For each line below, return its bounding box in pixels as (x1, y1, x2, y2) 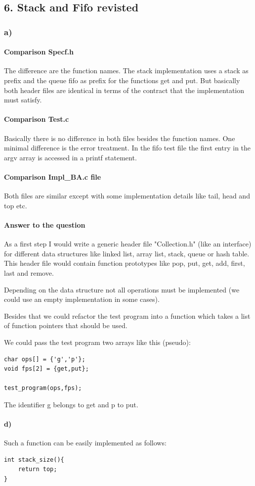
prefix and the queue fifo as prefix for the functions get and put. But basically (4, 75, 240, 86)
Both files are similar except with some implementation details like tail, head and (4, 191, 250, 201)
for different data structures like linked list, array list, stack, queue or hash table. (4, 248, 250, 258)
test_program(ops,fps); (4, 385, 82, 392)
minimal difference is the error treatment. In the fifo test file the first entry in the (4, 143, 251, 153)
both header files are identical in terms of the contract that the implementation (4, 85, 245, 95)
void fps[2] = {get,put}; (4, 365, 89, 373)
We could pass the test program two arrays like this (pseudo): (4, 337, 191, 347)
